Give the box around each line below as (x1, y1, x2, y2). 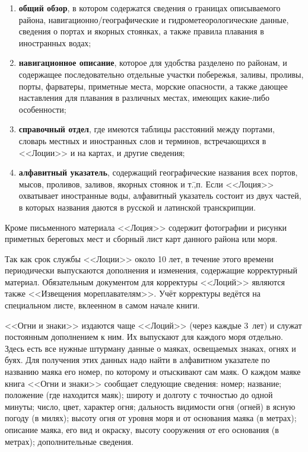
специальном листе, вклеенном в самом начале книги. (5, 299, 200, 311)
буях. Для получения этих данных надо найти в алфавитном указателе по (5, 354, 270, 366)
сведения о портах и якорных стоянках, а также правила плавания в (18, 25, 264, 37)
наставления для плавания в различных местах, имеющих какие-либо (18, 91, 269, 104)
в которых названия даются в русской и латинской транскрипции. (18, 200, 256, 213)
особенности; (18, 103, 66, 115)
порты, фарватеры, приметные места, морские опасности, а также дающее (18, 79, 288, 92)
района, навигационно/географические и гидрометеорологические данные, (18, 13, 289, 26)
